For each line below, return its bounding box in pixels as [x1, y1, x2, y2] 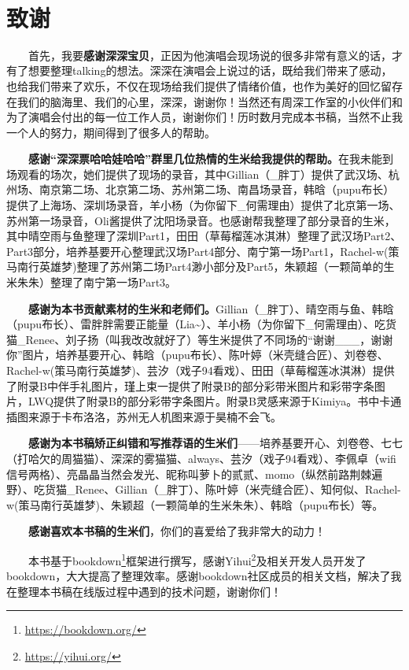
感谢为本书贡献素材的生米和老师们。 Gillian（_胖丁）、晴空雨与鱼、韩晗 [28, 300, 394, 316]
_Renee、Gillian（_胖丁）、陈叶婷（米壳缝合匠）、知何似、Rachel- [66, 481, 401, 498]
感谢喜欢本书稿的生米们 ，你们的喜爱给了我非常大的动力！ [28, 523, 326, 539]
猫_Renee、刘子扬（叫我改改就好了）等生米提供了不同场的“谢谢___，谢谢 [6, 331, 393, 347]
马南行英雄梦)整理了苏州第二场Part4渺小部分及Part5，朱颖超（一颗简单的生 [6, 258, 395, 275]
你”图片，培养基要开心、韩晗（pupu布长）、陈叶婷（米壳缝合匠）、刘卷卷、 [6, 346, 389, 363]
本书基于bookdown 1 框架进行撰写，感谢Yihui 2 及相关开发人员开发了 [28, 550, 367, 568]
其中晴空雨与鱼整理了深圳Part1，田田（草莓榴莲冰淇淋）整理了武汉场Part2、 [6, 228, 402, 244]
